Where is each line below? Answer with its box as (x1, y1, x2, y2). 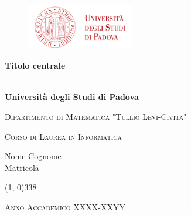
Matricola (5, 161, 39, 173)
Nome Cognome (5, 150, 62, 162)
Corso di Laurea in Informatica (5, 130, 122, 142)
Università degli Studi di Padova (5, 90, 139, 103)
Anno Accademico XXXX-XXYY (5, 200, 125, 213)
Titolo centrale (5, 59, 66, 72)
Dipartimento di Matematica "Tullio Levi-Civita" (5, 110, 187, 122)
